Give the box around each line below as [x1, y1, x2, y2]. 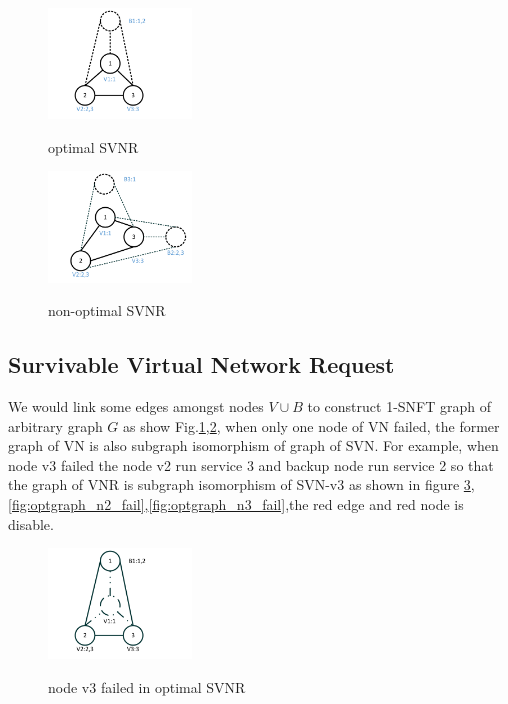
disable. [8, 513, 54, 534]
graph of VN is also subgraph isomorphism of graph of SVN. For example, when [8, 435, 499, 456]
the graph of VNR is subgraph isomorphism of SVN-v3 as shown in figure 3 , [8, 474, 475, 495]
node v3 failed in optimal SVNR [48, 677, 246, 698]
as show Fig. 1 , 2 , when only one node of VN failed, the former [123, 415, 500, 436]
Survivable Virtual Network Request [8, 349, 395, 380]
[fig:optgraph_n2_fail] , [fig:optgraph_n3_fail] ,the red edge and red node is [8, 494, 464, 515]
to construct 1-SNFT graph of [307, 396, 492, 417]
